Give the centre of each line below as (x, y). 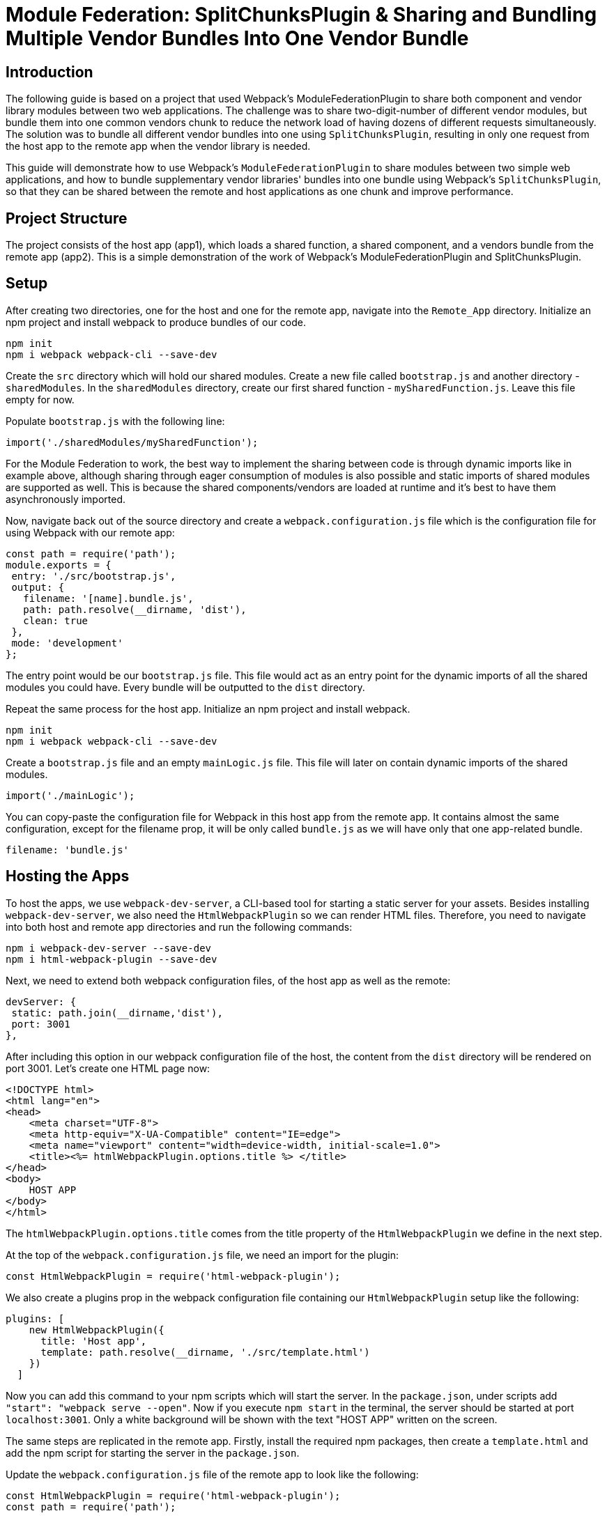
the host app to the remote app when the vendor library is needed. (158, 146)
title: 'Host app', (94, 1341)
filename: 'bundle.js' (68, 850)
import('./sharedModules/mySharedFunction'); (132, 442)
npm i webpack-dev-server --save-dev (109, 948)
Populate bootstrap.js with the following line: (115, 421)
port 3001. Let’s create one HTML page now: (108, 1068)
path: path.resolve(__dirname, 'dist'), (135, 609)
